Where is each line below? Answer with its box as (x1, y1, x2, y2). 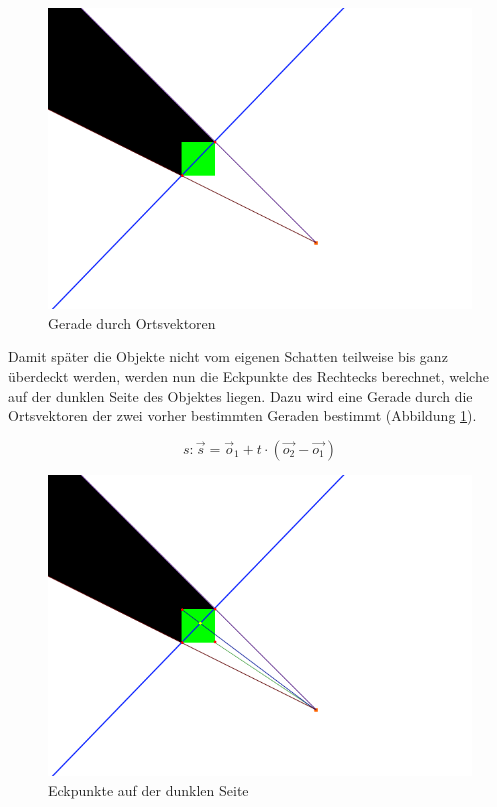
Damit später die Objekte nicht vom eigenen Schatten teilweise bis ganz (8, 346, 448, 367)
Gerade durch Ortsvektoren (48, 312, 216, 333)
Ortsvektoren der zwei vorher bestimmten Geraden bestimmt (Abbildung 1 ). (8, 405, 477, 426)
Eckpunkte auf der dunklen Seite (48, 779, 249, 800)
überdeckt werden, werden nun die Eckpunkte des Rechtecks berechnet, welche (8, 366, 489, 386)
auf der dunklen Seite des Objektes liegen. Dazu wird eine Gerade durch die (8, 385, 473, 406)
